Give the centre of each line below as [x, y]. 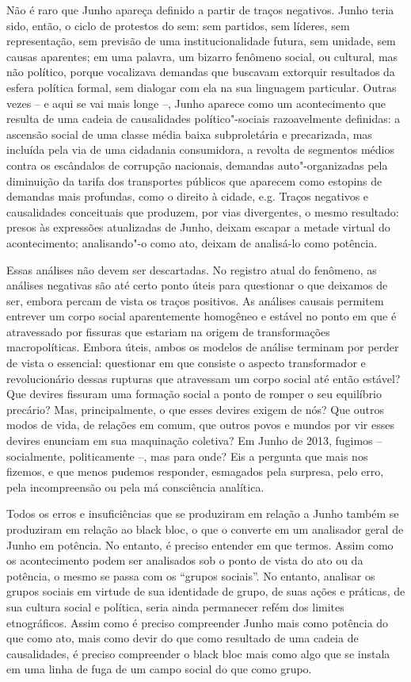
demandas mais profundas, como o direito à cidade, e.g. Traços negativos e [188, 196]
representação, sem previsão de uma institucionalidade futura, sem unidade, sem [201, 41]
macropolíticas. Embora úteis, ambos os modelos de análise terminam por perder [203, 347]
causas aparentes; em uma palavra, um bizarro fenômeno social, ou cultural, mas [202, 56]
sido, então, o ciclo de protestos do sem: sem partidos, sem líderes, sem [178, 25]
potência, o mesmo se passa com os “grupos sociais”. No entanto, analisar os [191, 575]
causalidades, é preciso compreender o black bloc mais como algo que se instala [198, 653]
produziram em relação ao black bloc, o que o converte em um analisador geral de [205, 529]
